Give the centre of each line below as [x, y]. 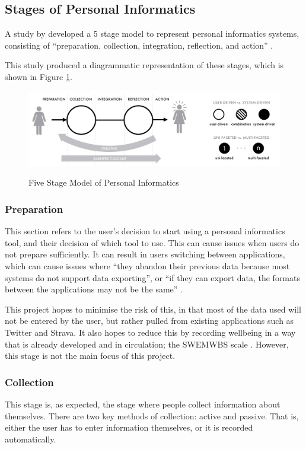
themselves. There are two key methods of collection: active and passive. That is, [152, 415]
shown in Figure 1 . [39, 76]
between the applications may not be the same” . [94, 289]
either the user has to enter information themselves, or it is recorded [129, 427]
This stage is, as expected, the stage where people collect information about [143, 404]
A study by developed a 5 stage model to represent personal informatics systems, [152, 34]
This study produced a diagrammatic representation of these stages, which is [144, 65]
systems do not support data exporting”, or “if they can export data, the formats [152, 277]
